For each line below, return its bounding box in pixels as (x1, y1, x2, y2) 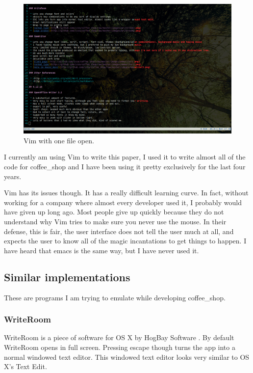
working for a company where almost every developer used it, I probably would (4, 197, 242, 207)
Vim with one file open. (24, 135, 94, 145)
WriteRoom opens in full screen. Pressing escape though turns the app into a (4, 342, 235, 352)
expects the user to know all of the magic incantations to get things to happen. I (4, 236, 247, 246)
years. (4, 171, 22, 181)
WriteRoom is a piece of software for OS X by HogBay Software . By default (4, 332, 234, 343)
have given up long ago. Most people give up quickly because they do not (4, 207, 224, 217)
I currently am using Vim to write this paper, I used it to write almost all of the (4, 152, 246, 162)
